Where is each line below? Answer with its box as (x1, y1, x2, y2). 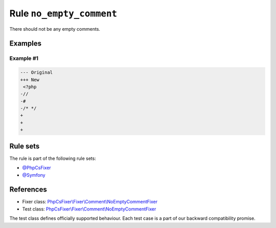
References (9, 185, 47, 194)
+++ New (20, 77, 39, 82)
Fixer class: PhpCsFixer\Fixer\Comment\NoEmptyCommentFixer (22, 199, 158, 205)
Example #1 (9, 55, 38, 62)
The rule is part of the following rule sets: (9, 155, 97, 161)
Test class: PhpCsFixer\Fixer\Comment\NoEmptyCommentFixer (22, 205, 156, 212)
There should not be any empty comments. (9, 26, 101, 32)
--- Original (20, 70, 53, 75)
